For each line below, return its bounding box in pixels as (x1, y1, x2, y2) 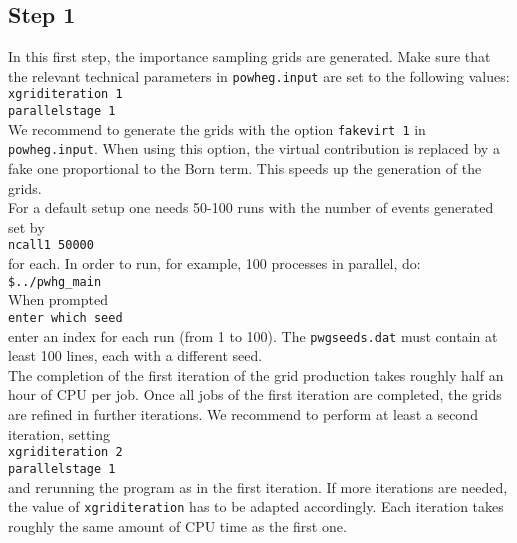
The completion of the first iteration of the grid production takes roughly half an (8, 364, 504, 385)
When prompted (8, 289, 109, 310)
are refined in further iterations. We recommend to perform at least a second (8, 404, 478, 425)
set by (8, 216, 45, 237)
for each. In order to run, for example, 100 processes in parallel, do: (8, 253, 421, 274)
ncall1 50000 (8, 238, 94, 253)
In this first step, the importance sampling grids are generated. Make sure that (8, 46, 491, 67)
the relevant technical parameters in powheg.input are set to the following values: (8, 65, 510, 86)
